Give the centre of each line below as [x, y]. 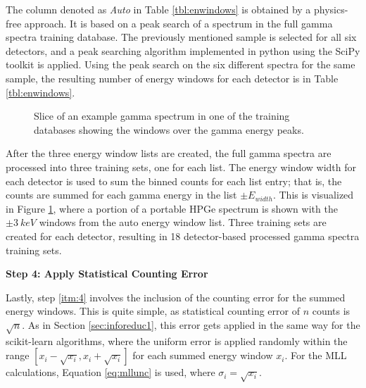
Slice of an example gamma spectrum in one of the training [162, 116]
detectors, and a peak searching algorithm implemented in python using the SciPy [183, 50]
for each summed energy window [203, 355]
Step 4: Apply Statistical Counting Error [107, 274]
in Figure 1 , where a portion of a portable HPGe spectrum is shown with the [172, 208]
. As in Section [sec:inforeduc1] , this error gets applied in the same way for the [191, 324]
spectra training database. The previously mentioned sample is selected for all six [181, 37]
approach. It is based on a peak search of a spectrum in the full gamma [178, 23]
